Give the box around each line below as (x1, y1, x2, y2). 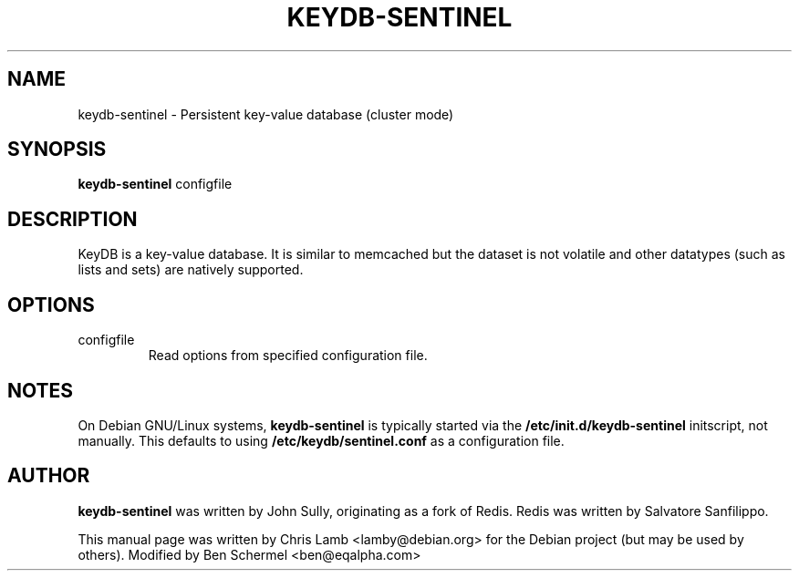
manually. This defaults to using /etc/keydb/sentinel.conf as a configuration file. (78, 432, 565, 449)
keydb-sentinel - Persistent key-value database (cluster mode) (78, 106, 454, 122)
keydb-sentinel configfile (78, 176, 233, 192)
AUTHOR (7, 464, 90, 488)
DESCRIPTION (7, 207, 138, 231)
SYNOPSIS (7, 138, 107, 161)
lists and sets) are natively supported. (78, 262, 304, 278)
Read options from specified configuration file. (148, 347, 428, 364)
